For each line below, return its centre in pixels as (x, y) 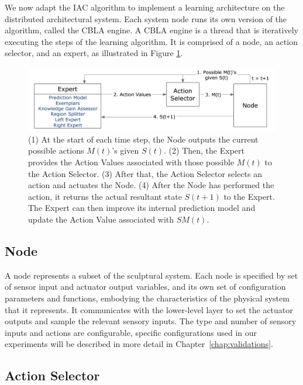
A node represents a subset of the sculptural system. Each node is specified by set (151, 275)
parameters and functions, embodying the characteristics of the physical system (147, 298)
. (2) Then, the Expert (204, 150)
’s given (125, 150)
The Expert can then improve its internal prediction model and (142, 208)
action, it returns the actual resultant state (105, 196)
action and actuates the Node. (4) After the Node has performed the (151, 185)
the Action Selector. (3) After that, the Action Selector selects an (145, 173)
